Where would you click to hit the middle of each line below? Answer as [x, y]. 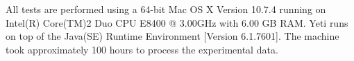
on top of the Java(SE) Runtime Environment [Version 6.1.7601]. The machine [172, 36]
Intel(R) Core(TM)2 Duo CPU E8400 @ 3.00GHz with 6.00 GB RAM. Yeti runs [177, 22]
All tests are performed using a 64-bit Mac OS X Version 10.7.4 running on [166, 9]
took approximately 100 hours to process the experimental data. [142, 49]
